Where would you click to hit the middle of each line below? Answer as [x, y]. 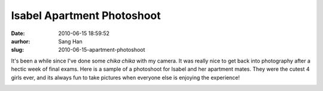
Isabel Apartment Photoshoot [86, 15]
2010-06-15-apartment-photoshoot [102, 50]
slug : [17, 50]
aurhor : [21, 41]
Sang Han [71, 41]
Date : [18, 33]
